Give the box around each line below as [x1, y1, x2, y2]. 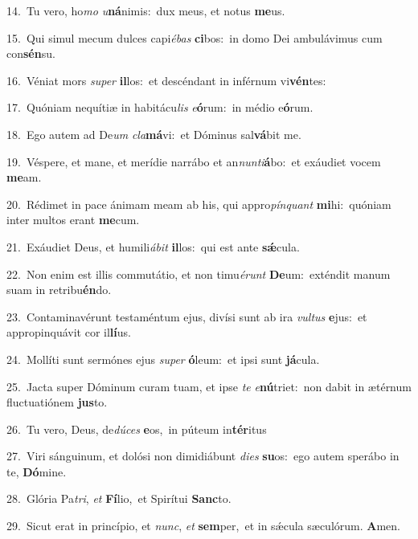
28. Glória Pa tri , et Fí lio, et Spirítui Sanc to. [6, 490, 232, 507]
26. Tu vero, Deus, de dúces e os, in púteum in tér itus [6, 420, 267, 437]
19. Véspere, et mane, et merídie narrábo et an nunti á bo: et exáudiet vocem [6, 153, 381, 169]
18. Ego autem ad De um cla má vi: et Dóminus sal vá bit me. [6, 125, 301, 142]
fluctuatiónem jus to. [6, 394, 108, 410]
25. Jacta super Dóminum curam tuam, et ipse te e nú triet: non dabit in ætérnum [6, 378, 412, 394]
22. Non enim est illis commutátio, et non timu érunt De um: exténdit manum [6, 265, 391, 282]
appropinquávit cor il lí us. [6, 324, 131, 341]
